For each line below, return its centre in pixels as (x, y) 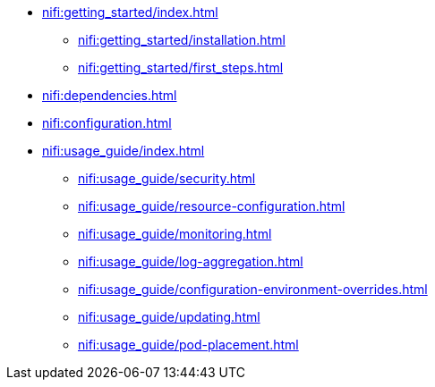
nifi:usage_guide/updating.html (169, 317)
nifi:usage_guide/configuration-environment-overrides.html (253, 289)
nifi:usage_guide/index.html (124, 151)
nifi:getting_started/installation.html (182, 40)
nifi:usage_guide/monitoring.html (175, 234)
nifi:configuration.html (107, 123)
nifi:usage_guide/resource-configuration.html (212, 206)
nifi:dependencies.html (110, 95)
